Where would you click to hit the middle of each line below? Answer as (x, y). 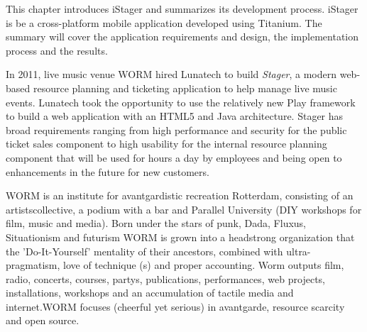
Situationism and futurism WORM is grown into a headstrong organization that (180, 237)
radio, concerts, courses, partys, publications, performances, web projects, (165, 278)
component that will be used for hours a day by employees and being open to (174, 157)
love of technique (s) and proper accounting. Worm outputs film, (204, 265)
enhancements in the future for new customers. (108, 171)
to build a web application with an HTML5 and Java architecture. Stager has (175, 116)
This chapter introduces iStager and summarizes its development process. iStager (182, 9)
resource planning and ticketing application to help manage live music (185, 88)
